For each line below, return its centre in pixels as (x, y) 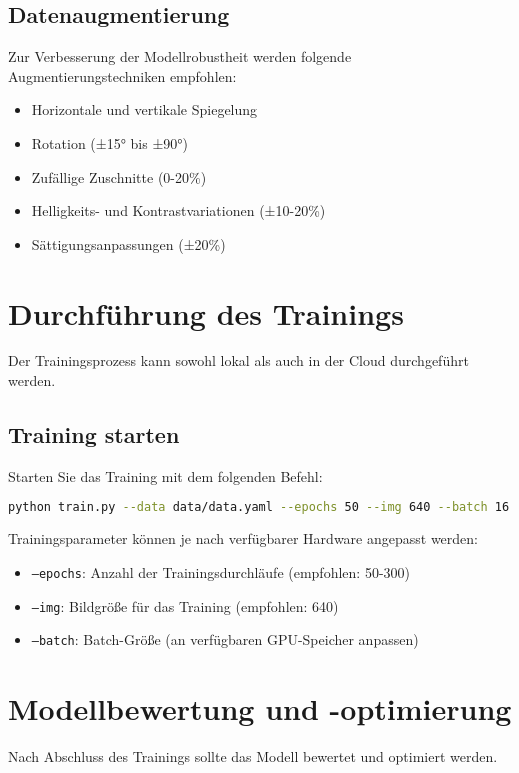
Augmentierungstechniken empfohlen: (122, 75)
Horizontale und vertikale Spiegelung (144, 109)
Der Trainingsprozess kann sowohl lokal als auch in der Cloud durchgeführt (238, 360)
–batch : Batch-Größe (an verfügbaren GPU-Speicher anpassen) (225, 639)
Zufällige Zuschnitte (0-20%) (119, 176)
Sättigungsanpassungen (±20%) (128, 243)
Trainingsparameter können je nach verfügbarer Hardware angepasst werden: (243, 538)
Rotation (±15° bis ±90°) (110, 142)
